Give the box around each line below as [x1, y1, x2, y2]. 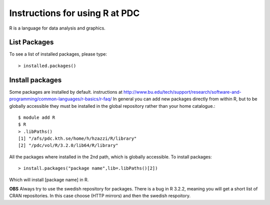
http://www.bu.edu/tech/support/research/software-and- [123, 89, 242, 95]
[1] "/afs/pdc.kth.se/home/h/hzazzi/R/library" [18, 136, 137, 141]
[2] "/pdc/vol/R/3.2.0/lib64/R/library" [18, 143, 118, 148]
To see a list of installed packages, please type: [9, 51, 107, 57]
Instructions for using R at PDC [9, 8, 140, 19]
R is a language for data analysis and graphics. [9, 25, 106, 31]
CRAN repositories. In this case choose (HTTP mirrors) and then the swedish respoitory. [9, 193, 191, 199]
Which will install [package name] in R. [9, 176, 89, 182]
